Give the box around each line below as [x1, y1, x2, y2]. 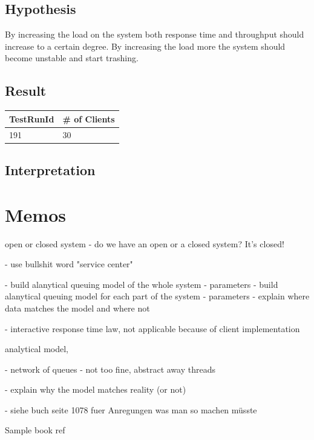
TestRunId [9, 112, 54, 125]
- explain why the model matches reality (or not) [5, 383, 186, 396]
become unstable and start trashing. [5, 52, 139, 64]
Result [5, 81, 47, 100]
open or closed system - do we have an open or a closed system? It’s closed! [5, 237, 284, 250]
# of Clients [62, 112, 115, 125]
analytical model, [5, 342, 69, 355]
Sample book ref [5, 424, 65, 436]
